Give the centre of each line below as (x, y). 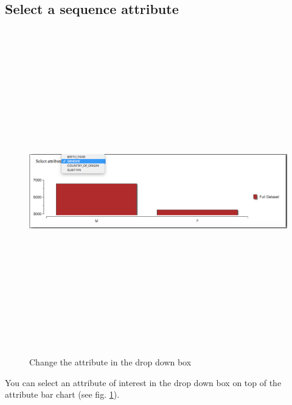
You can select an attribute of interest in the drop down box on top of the (143, 382)
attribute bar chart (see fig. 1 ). (62, 394)
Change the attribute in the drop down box (110, 362)
